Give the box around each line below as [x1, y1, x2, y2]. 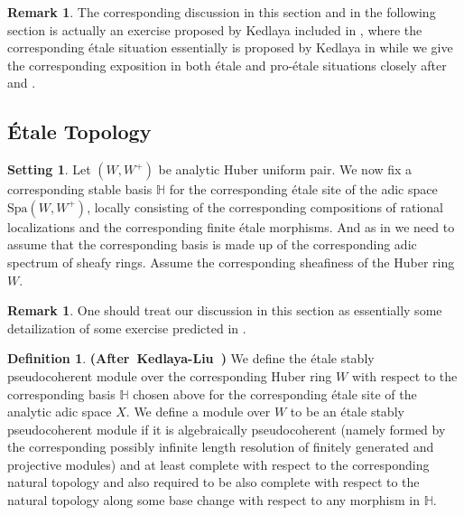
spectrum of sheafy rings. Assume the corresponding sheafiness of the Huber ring [7, 252, 455, 271]
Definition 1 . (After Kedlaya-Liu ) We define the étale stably [7, 349, 375, 368]
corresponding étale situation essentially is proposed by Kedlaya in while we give [7, 38, 453, 57]
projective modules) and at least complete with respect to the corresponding [7, 454, 430, 473]
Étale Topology [7, 117, 152, 145]
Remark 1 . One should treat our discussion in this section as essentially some [7, 301, 442, 320]
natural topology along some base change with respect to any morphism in [7, 491, 420, 510]
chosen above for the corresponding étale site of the [133, 384, 417, 403]
